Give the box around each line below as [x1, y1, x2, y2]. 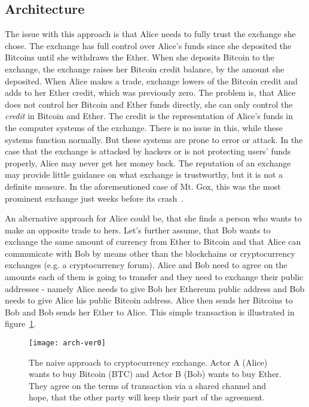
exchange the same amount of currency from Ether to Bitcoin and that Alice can [5, 235, 301, 248]
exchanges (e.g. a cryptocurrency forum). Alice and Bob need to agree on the [5, 259, 287, 271]
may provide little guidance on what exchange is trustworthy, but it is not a [5, 168, 283, 181]
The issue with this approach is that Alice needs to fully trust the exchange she [5, 28, 296, 40]
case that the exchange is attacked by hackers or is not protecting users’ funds [5, 145, 291, 157]
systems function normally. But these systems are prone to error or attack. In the [5, 133, 303, 145]
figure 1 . [5, 317, 36, 330]
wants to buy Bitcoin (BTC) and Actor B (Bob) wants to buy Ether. [29, 367, 282, 380]
